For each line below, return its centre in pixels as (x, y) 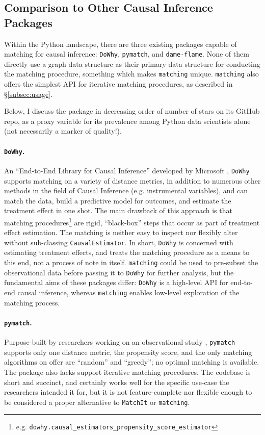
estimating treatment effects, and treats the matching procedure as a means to (127, 252)
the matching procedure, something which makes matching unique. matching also (131, 74)
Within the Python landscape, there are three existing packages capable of (121, 44)
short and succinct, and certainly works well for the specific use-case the (117, 382)
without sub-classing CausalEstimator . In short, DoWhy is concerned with (119, 242)
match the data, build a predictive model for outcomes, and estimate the (118, 200)
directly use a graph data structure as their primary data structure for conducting (132, 63)
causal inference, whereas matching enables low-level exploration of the (128, 292)
